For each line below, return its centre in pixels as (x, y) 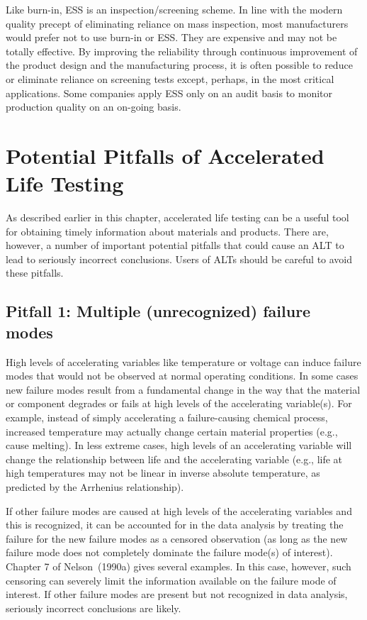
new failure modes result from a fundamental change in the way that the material (183, 389)
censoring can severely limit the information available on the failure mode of (171, 580)
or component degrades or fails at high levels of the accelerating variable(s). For (179, 403)
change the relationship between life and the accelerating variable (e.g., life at (174, 459)
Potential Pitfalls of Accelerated (165, 155)
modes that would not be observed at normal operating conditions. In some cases (182, 376)
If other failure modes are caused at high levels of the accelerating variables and (179, 510)
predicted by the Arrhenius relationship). (95, 486)
